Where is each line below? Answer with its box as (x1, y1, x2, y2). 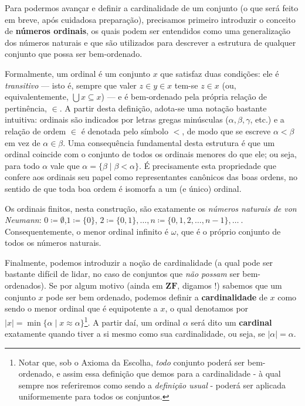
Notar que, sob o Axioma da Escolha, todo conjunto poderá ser (18, 356, 245, 368)
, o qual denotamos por (165, 302, 249, 314)
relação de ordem (5, 124, 66, 137)
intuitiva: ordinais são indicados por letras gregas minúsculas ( (5, 113, 229, 126)
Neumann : (5, 214, 42, 226)
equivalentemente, (5, 90, 69, 103)
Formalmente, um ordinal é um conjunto (5, 67, 151, 79)
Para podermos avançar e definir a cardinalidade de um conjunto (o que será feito (5, 2, 299, 13)
